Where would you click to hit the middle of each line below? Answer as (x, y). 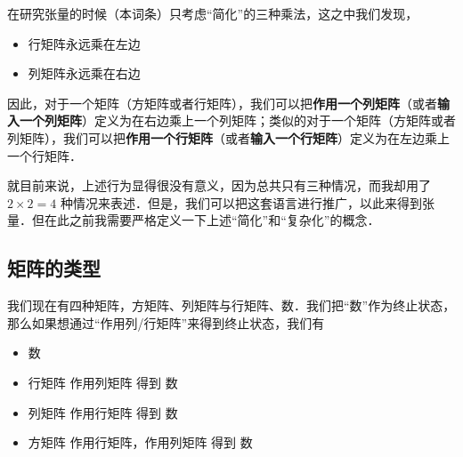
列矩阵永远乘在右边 (84, 73)
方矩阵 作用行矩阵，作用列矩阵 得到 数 (140, 442)
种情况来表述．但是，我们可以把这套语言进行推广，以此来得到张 (247, 202)
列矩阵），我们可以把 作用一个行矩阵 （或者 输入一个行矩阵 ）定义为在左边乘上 (228, 137)
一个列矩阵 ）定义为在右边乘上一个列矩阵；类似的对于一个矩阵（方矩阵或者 (237, 120)
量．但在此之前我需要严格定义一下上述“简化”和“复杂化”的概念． (194, 220)
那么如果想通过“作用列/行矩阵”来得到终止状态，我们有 (166, 322)
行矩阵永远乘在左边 (84, 43)
